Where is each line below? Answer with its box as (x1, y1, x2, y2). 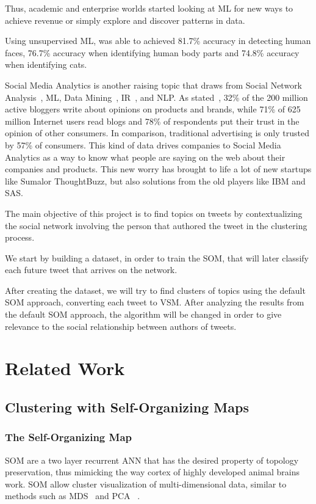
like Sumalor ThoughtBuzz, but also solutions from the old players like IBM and (5, 174, 306, 187)
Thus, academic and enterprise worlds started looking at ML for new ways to (5, 2, 293, 14)
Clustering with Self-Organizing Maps (5, 398, 249, 417)
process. (5, 231, 35, 244)
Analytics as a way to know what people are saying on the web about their (5, 150, 285, 163)
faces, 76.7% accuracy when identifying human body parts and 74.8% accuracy (5, 46, 300, 59)
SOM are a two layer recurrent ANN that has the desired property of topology (5, 453, 299, 466)
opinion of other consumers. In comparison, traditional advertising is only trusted (5, 126, 309, 139)
